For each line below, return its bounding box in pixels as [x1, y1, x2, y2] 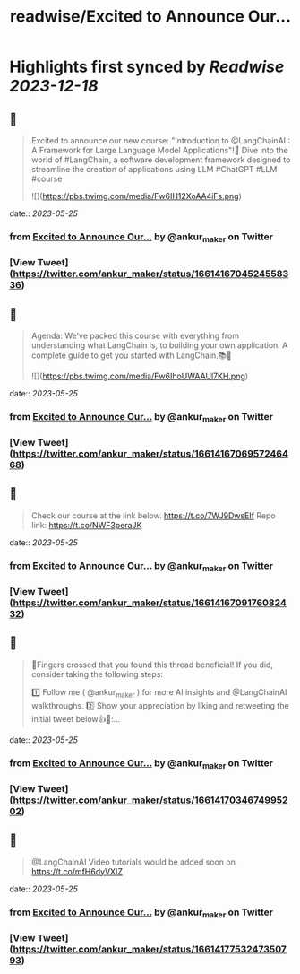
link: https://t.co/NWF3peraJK [30, 519, 142, 530]
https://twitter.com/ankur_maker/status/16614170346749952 [13, 794, 288, 806]
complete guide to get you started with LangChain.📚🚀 [30, 350, 233, 361]
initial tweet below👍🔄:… [30, 713, 121, 724]
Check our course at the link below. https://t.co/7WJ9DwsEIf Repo [30, 509, 276, 521]
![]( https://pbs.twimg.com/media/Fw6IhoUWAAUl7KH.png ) [30, 370, 249, 381]
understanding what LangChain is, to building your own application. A [30, 339, 288, 351]
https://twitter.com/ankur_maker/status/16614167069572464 [13, 448, 289, 460]
